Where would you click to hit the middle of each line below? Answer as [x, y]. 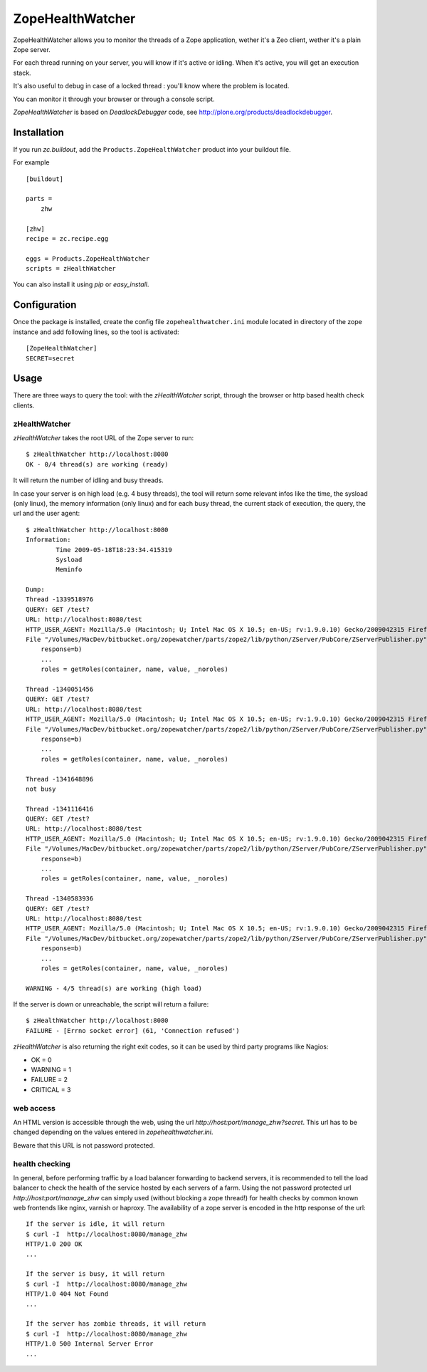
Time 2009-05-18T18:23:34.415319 [114, 550]
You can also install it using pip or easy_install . [81, 284]
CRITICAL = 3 [51, 1089]
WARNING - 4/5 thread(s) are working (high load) [114, 988]
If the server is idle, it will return [95, 1224]
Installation [38, 132]
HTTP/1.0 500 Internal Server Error [90, 1344]
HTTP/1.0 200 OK [54, 1244]
